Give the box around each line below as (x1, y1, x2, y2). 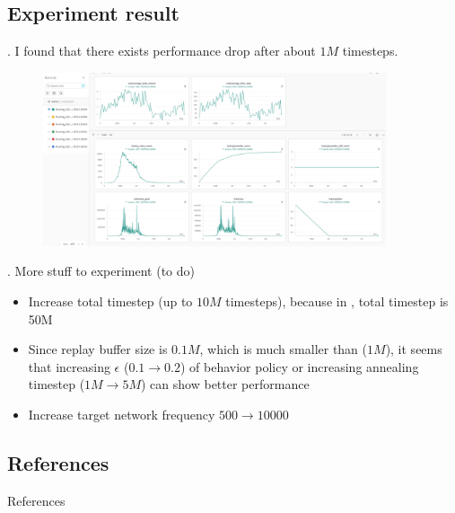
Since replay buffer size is (28, 340, 168, 358)
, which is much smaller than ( (199, 340, 368, 358)
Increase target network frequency (28, 404, 215, 423)
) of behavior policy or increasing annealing (179, 357, 419, 376)
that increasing (28, 357, 110, 376)
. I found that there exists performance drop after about (7, 41, 316, 60)
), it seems (385, 340, 442, 358)
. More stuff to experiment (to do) (7, 261, 195, 280)
